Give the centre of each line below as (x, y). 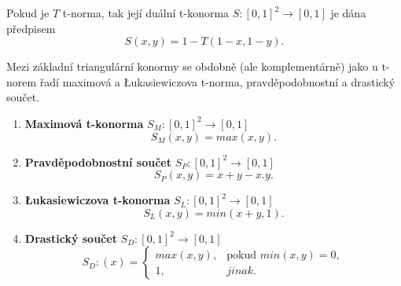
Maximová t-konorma (84, 123)
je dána (348, 13)
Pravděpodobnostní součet (98, 161)
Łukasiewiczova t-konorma (97, 200)
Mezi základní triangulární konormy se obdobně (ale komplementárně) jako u (192, 66)
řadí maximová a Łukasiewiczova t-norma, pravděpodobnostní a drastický (217, 81)
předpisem (31, 28)
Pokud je (28, 13)
